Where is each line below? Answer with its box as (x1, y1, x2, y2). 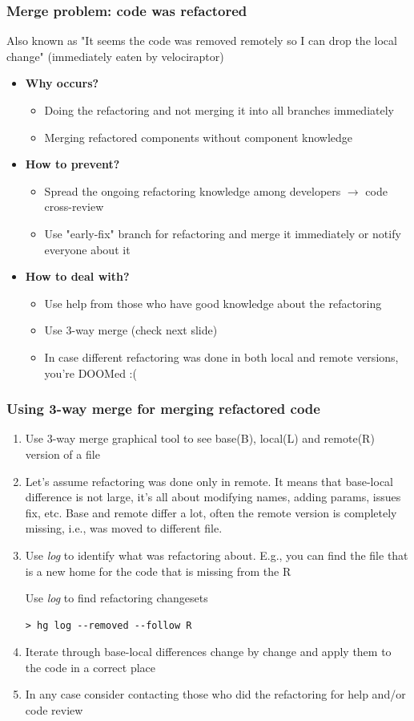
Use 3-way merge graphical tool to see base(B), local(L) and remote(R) (25, 430, 375, 447)
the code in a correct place (25, 658, 156, 675)
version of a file (25, 445, 100, 462)
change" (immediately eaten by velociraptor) (6, 47, 224, 64)
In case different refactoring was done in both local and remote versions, (44, 348, 399, 365)
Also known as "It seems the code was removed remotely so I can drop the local (6, 32, 397, 49)
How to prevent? (25, 156, 120, 172)
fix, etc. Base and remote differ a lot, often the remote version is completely (25, 504, 397, 520)
